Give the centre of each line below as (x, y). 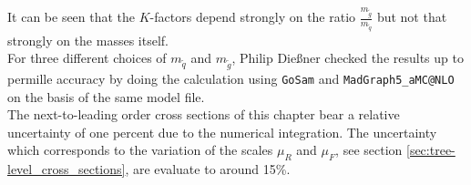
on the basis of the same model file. (106, 96)
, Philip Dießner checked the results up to (348, 58)
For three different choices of (87, 58)
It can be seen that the (72, 17)
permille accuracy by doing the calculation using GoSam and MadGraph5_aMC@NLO (231, 78)
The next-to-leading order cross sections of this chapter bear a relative (204, 114)
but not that (412, 17)
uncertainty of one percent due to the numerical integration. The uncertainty (222, 132)
